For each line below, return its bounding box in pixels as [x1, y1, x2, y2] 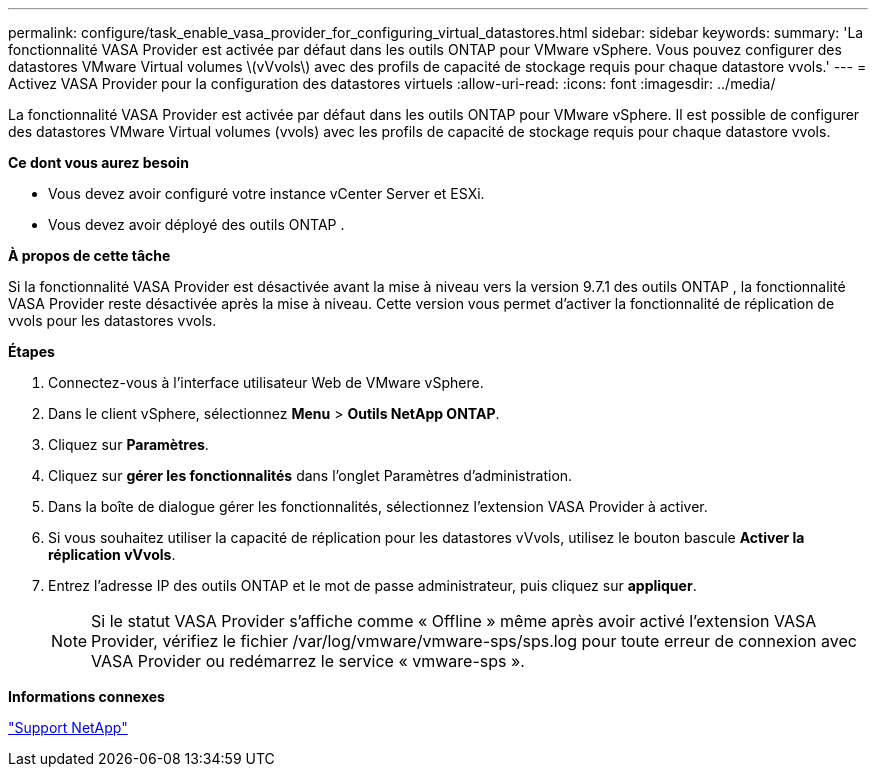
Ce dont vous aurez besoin [8, 154, 189, 171]
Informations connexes [8, 688, 165, 705]
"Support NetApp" [8, 719, 128, 736]
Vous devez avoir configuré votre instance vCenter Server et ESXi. [48, 185, 485, 202]
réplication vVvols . [48, 546, 176, 563]
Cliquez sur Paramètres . [48, 436, 209, 453]
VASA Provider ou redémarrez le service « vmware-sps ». [91, 651, 525, 671]
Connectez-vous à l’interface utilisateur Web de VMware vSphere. [48, 374, 484, 391]
